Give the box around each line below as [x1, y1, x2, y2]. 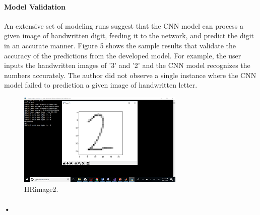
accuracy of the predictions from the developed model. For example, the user [4, 50, 241, 60]
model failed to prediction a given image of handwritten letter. [4, 80, 198, 90]
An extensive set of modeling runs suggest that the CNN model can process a [4, 20, 244, 31]
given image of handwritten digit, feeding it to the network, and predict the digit [4, 30, 254, 41]
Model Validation [4, 1, 66, 12]
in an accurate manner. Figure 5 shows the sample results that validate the [4, 40, 236, 50]
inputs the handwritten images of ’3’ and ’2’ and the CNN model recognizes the [4, 60, 250, 70]
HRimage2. [24, 183, 58, 194]
